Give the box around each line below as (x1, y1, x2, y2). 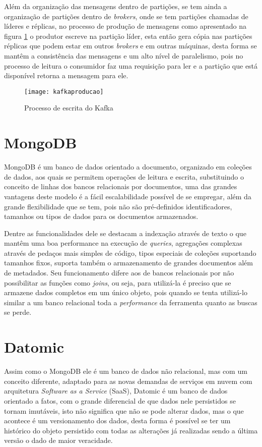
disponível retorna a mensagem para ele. (4, 70, 128, 81)
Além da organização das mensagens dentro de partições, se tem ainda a (4, 1, 227, 11)
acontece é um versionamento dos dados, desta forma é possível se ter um (4, 415, 231, 426)
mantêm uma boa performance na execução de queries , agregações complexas (4, 238, 242, 248)
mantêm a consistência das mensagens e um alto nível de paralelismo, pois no (4, 50, 243, 61)
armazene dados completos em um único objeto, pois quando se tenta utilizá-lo (4, 287, 247, 298)
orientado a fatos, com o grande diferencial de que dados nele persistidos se (4, 395, 236, 406)
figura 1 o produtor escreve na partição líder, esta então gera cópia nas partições (4, 30, 252, 41)
